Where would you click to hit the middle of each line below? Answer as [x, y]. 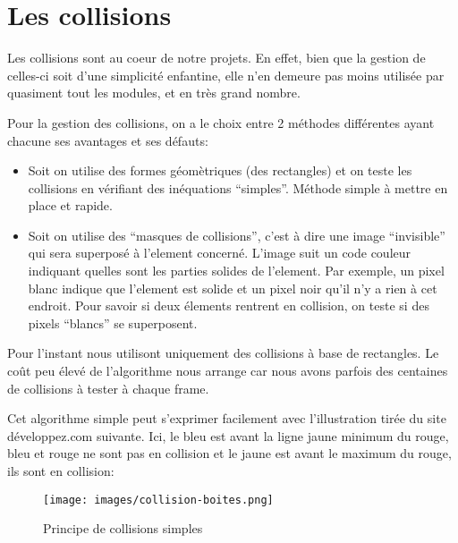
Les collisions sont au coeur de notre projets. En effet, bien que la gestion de [216, 58]
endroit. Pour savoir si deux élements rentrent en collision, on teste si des [229, 305]
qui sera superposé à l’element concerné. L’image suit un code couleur [220, 253]
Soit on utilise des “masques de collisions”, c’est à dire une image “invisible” [237, 235]
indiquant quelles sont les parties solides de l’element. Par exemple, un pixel [236, 271]
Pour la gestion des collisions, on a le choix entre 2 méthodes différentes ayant [221, 122]
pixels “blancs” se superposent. [113, 322]
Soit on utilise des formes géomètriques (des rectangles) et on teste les [220, 170]
